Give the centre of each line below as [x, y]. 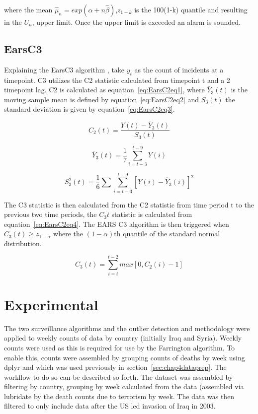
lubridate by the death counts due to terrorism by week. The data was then [119, 396]
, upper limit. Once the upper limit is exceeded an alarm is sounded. [136, 22]
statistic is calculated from [152, 214]
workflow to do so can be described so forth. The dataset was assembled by [119, 377]
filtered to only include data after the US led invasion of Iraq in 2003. [110, 406]
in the [13, 22]
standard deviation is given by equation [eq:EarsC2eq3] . [89, 109]
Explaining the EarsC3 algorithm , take [64, 69]
